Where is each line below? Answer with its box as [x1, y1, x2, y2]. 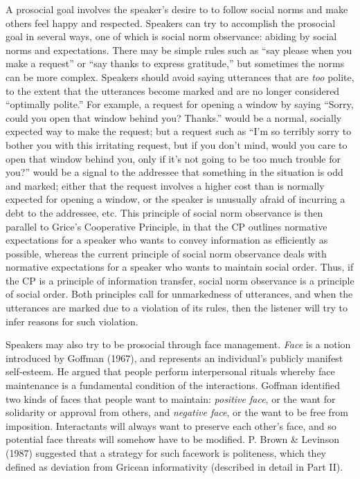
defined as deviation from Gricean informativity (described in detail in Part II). [6, 459, 343, 473]
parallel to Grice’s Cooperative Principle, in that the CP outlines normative [6, 219, 327, 233]
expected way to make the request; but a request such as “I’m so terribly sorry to [6, 124, 352, 138]
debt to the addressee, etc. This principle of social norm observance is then [6, 205, 323, 219]
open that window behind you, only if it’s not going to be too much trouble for [6, 151, 341, 165]
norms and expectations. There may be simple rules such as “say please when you [6, 42, 352, 57]
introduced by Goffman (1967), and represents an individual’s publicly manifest [6, 350, 343, 365]
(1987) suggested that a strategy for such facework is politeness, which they [6, 446, 327, 460]
